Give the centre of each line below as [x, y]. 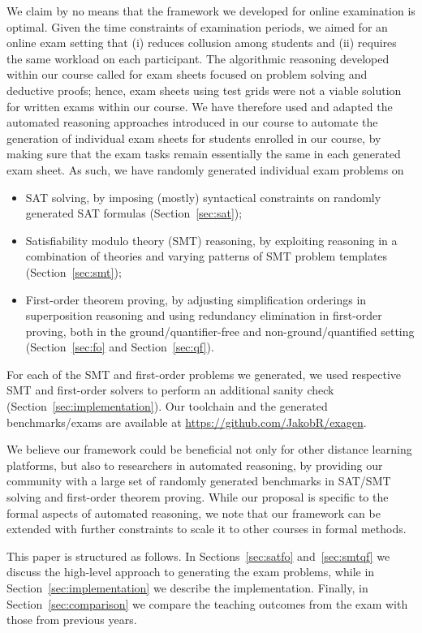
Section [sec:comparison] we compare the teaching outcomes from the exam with [207, 603]
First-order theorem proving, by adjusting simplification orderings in [196, 299]
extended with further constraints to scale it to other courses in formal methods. [207, 529]
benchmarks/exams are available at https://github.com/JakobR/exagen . [187, 422]
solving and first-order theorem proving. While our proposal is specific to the [198, 497]
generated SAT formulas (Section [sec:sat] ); [134, 213]
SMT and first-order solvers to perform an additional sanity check [170, 390]
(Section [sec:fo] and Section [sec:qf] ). [120, 347]
